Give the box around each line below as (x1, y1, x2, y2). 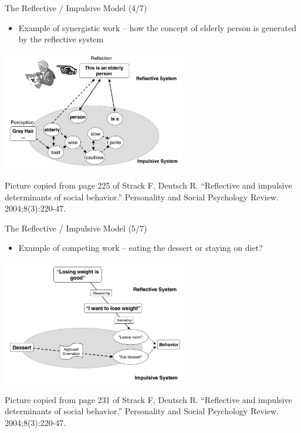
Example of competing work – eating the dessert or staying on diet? (18, 241, 263, 254)
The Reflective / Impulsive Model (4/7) (5, 2, 147, 14)
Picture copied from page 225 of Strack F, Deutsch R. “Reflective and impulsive (5, 179, 292, 191)
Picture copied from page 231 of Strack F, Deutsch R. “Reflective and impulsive (5, 393, 292, 405)
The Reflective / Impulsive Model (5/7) (5, 221, 147, 234)
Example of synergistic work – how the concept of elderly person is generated (18, 21, 296, 33)
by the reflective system (18, 33, 104, 45)
